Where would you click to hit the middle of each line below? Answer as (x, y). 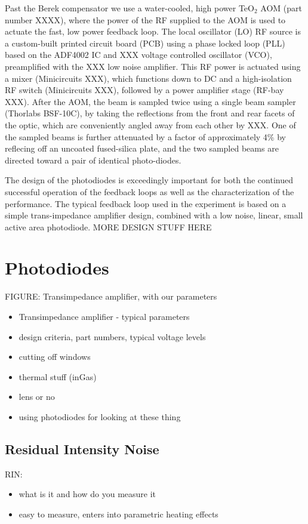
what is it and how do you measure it (87, 494)
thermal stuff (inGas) (58, 376)
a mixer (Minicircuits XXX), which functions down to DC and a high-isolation (148, 78)
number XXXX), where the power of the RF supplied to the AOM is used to (145, 19)
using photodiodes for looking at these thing (100, 416)
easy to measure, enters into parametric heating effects (118, 514)
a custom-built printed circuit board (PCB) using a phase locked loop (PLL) (145, 43)
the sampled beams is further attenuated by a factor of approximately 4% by (145, 136)
